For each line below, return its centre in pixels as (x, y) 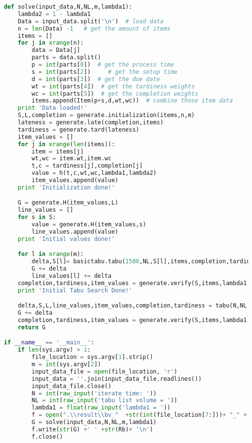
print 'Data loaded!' (52, 108)
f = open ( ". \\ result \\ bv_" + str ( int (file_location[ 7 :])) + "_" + (139, 415)
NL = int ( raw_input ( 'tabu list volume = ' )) (105, 400)
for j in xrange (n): (51, 43)
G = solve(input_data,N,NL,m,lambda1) (94, 422)
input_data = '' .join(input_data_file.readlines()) (117, 379)
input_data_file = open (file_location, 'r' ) (104, 371)
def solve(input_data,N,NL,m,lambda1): (68, 7)
